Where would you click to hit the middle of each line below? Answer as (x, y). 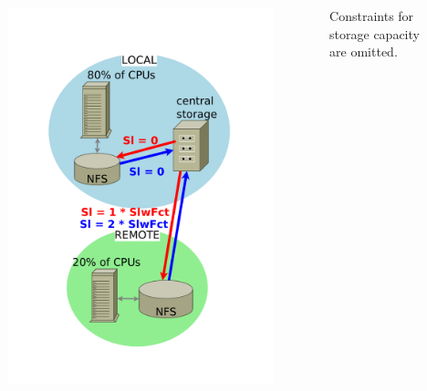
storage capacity (375, 33)
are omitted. (364, 51)
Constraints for (372, 15)
